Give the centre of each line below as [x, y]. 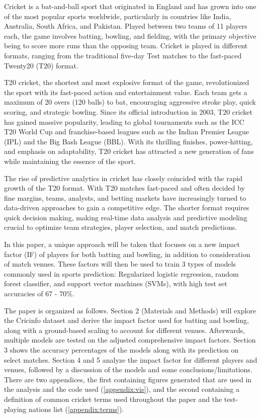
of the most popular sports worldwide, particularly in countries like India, [118, 16]
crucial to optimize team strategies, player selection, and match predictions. [121, 227]
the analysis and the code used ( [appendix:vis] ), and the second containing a [122, 389]
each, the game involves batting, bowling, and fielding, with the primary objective [130, 35]
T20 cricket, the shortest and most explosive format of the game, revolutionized [127, 82]
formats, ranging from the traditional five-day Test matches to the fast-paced [123, 55]
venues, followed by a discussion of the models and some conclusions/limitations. [128, 369]
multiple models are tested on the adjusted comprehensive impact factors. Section [130, 340]
